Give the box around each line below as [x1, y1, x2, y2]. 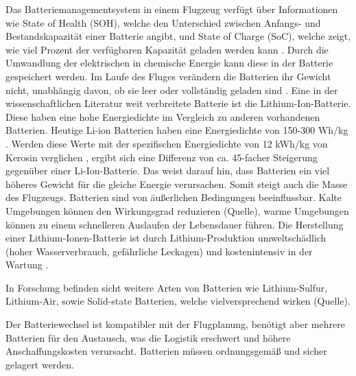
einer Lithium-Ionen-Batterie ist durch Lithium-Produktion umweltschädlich [5, 231, 327, 245]
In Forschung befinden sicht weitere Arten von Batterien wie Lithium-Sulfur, [5, 280, 328, 294]
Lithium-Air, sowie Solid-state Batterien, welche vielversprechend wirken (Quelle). [5, 294, 351, 308]
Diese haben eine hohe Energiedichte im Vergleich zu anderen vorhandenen [5, 109, 320, 124]
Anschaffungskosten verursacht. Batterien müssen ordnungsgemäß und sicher [5, 344, 327, 358]
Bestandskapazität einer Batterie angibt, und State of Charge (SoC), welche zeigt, [5, 29, 351, 43]
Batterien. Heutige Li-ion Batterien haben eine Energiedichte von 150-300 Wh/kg [5, 123, 348, 137]
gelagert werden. [5, 357, 75, 371]
